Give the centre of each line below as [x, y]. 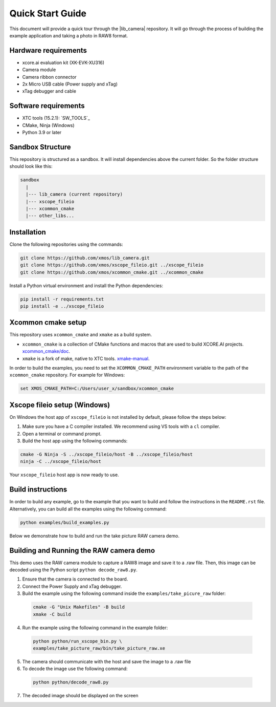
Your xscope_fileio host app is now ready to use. [64, 475]
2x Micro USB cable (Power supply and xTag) [70, 84]
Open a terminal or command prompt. [62, 434]
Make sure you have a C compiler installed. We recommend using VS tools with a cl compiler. [121, 426]
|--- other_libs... [50, 216]
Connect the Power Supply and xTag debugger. [72, 586]
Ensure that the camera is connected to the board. [75, 579]
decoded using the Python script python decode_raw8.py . [73, 570]
